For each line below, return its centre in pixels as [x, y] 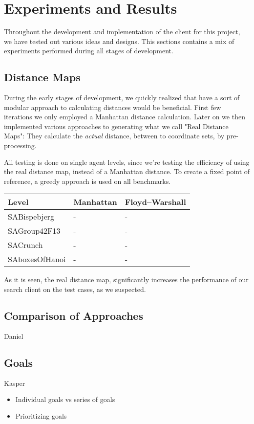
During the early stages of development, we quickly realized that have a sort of [122, 98]
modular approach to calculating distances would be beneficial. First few [113, 107]
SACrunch [25, 245]
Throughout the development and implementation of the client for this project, [122, 32]
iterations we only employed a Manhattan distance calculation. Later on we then [125, 117]
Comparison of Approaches [74, 316]
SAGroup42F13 [34, 231]
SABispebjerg [31, 217]
